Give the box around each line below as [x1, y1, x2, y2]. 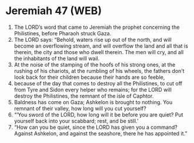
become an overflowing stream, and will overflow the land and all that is [14, 42, 189, 49]
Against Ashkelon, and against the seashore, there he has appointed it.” [14, 129, 188, 137]
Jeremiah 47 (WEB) [5, 4, 102, 18]
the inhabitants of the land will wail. [14, 55, 100, 62]
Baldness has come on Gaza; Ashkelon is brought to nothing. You [14, 98, 173, 105]
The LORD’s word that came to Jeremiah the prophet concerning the [14, 24, 180, 31]
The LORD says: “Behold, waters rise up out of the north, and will [14, 36, 172, 43]
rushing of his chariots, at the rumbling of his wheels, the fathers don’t [14, 67, 185, 74]
